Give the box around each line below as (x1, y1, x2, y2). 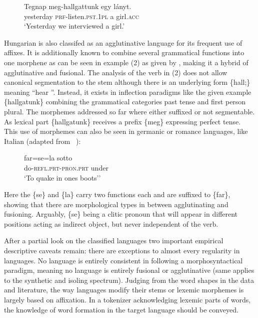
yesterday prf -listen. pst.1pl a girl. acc (24, 11, 139, 21)
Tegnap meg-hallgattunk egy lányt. (24, 1, 131, 11)
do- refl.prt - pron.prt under (24, 162, 108, 173)
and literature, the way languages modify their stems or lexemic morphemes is (4, 284, 244, 295)
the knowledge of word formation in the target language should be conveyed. (4, 304, 238, 314)
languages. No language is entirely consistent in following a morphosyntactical (4, 255, 243, 265)
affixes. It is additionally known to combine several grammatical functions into (4, 47, 244, 58)
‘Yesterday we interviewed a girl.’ (24, 21, 125, 31)
